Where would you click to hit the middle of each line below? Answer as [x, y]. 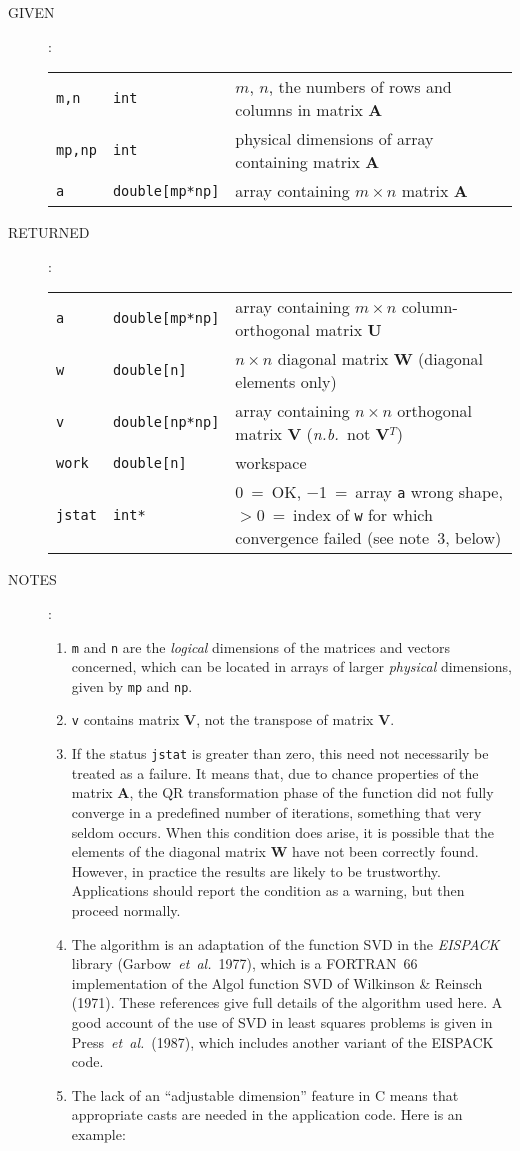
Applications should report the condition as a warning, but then [268, 890]
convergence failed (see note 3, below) [368, 538]
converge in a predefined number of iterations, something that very [276, 811]
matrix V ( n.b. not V [312, 434]
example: [98, 1133]
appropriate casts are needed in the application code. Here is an [267, 1114]
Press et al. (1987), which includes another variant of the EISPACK [282, 1041]
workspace [271, 463]
